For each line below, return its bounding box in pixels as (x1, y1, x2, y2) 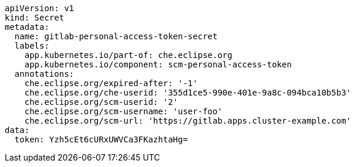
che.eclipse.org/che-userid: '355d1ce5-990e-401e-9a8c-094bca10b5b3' (24, 88, 352, 97)
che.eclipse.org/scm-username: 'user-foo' (24, 107, 222, 116)
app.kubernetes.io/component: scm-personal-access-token (24, 60, 292, 69)
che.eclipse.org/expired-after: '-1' (24, 79, 198, 88)
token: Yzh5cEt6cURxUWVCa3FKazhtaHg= (14, 135, 188, 144)
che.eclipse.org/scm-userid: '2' (24, 97, 178, 107)
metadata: (5, 22, 49, 32)
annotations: (14, 69, 75, 79)
